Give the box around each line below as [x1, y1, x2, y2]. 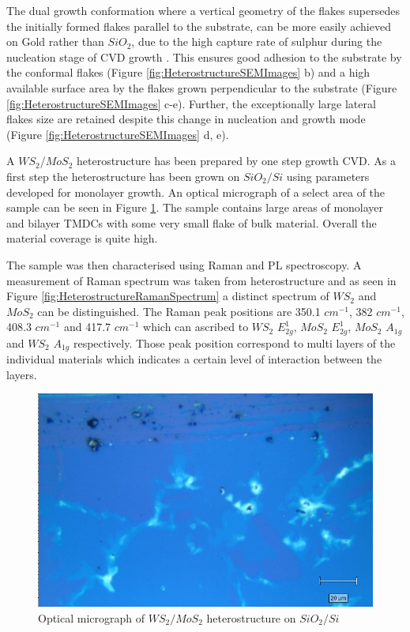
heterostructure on [206, 609, 296, 626]
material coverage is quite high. [6, 230, 158, 246]
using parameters [286, 167, 370, 184]
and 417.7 [63, 318, 111, 335]
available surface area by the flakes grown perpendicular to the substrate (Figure [6, 79, 397, 96]
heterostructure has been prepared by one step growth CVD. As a [77, 152, 397, 169]
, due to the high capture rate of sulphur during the [131, 33, 382, 50]
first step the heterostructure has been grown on [6, 167, 240, 184]
